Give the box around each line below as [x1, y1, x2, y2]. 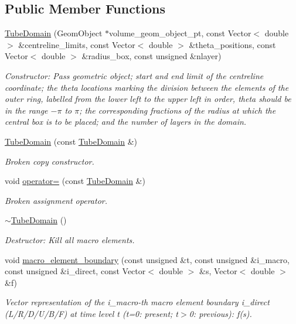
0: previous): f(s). [189, 307, 252, 319]
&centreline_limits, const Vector [18, 38, 135, 50]
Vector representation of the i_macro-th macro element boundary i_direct [5, 296, 270, 308]
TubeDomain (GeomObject [5, 27, 103, 39]
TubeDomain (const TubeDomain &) [5, 135, 138, 147]
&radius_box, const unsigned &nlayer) [81, 50, 222, 62]
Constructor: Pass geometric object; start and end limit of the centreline [5, 69, 264, 81]
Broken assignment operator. [5, 194, 107, 206]
